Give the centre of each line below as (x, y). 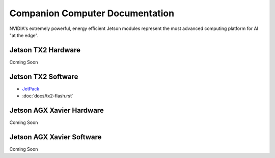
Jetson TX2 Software (44, 76)
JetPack (31, 88)
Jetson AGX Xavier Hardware (57, 110)
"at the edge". (24, 35)
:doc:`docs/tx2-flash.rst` (48, 96)
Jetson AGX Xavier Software (56, 137)
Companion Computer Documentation (92, 13)
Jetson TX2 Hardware (45, 50)
